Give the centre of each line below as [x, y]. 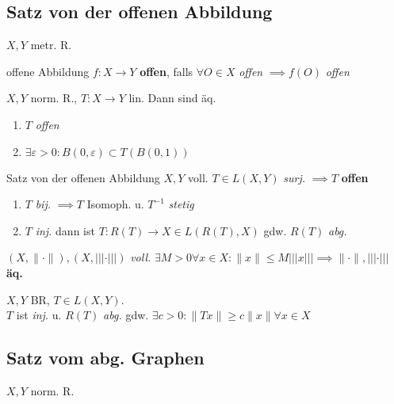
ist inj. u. [39, 315]
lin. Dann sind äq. [172, 98]
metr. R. [51, 45]
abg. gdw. [126, 315]
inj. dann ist [65, 230]
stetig [181, 204]
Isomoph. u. [115, 204]
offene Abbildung [48, 71]
